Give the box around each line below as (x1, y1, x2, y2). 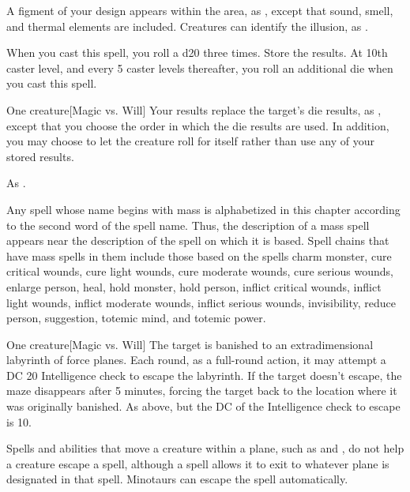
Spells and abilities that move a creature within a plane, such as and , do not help (6, 440, 404, 456)
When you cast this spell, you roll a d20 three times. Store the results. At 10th (6, 44, 388, 61)
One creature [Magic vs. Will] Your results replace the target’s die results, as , (6, 101, 382, 118)
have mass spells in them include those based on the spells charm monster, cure (6, 247, 392, 264)
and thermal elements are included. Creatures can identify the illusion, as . (6, 17, 368, 34)
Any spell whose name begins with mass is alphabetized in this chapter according (6, 201, 401, 217)
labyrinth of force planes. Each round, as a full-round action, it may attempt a (6, 351, 386, 368)
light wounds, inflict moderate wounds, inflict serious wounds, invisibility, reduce (6, 294, 396, 310)
